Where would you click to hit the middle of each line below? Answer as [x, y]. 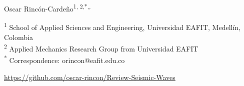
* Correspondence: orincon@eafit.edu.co [64, 59]
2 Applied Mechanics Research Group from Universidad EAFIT [101, 48]
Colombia [18, 37]
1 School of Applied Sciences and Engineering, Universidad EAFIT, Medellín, [122, 26]
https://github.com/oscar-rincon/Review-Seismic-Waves [90, 77]
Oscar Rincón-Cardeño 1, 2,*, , [47, 8]
